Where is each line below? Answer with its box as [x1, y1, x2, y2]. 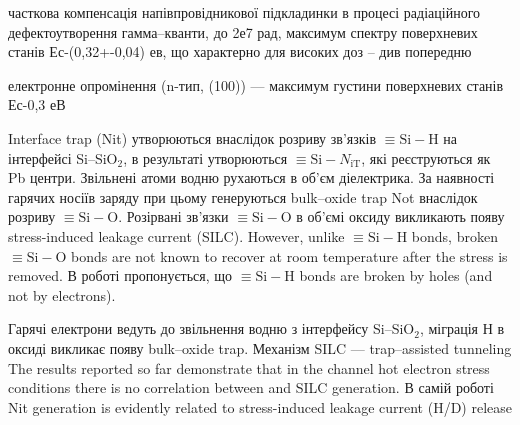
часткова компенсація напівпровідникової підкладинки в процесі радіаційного [8, 2, 481, 22]
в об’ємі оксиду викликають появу [296, 206, 505, 227]
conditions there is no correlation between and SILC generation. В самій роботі [8, 377, 494, 398]
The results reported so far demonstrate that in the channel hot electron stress [8, 357, 490, 378]
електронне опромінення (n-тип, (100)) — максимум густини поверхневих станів [8, 74, 504, 95]
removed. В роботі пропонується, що [8, 265, 233, 286]
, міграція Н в [419, 318, 505, 339]
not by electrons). [8, 284, 116, 305]
